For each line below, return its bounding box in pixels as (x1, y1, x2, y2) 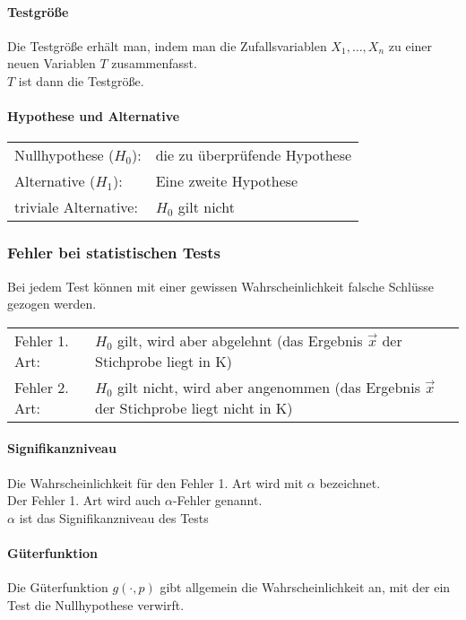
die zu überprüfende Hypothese (155, 144, 352, 166)
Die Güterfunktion (7, 578, 108, 597)
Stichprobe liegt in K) (94, 350, 232, 371)
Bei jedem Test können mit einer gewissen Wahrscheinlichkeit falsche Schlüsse (7, 276, 434, 295)
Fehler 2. (14, 376, 69, 397)
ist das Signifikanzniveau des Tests (19, 508, 209, 527)
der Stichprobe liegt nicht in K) (94, 397, 293, 418)
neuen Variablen (7, 54, 96, 73)
